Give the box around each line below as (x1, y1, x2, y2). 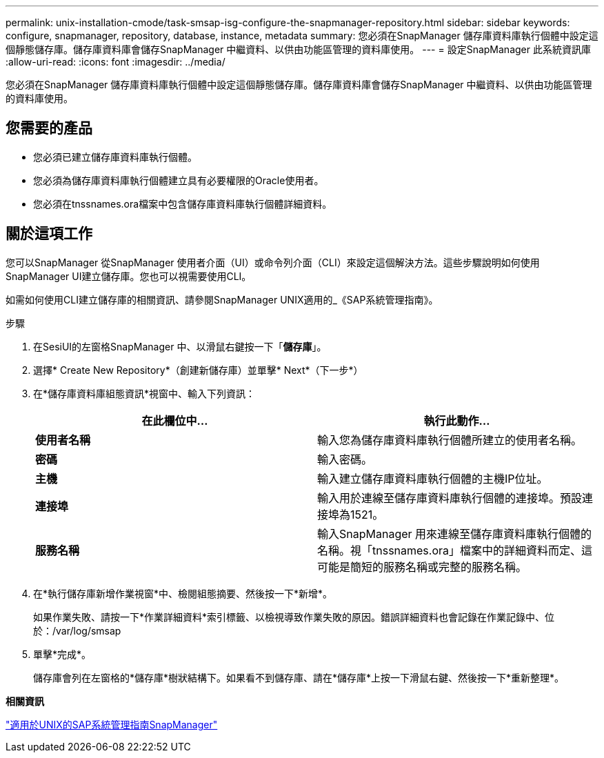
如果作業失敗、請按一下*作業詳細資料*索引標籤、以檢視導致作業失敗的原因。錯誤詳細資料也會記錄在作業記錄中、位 (33, 610, 555, 623)
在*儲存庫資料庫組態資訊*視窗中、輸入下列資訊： (33, 387, 256, 399)
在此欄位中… (141, 413, 208, 428)
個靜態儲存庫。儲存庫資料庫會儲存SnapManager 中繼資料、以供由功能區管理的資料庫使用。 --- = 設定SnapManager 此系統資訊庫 (6, 43, 591, 55)
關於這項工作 (6, 225, 92, 243)
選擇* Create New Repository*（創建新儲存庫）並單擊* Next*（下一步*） (33, 363, 363, 376)
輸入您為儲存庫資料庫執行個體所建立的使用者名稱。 (317, 432, 583, 447)
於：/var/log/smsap (33, 624, 121, 637)
